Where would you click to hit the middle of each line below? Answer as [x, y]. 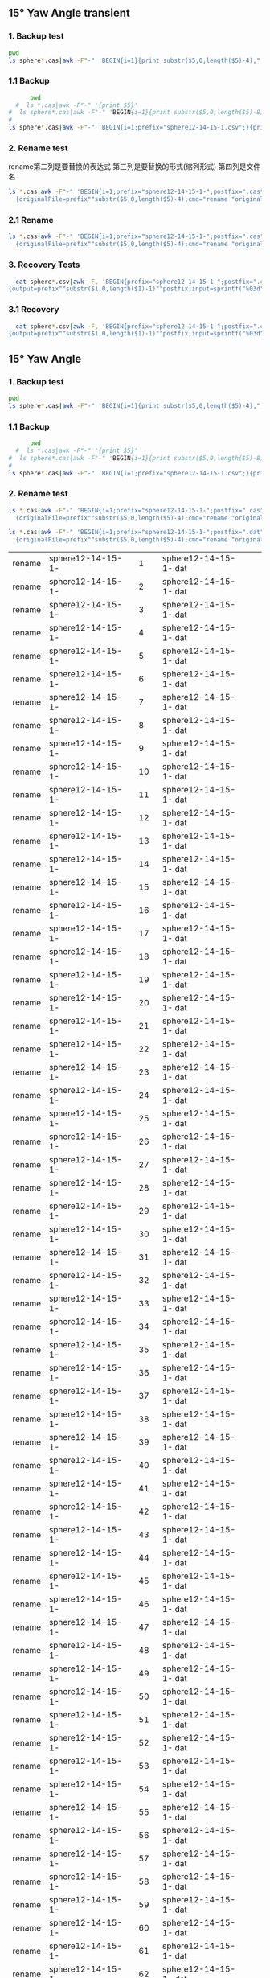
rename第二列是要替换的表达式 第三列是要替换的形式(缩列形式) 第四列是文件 [135, 167]
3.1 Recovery [34, 310]
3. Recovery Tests [44, 265]
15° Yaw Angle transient [70, 13]
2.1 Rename [31, 220]
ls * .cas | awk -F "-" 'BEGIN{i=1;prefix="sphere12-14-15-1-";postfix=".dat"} [138, 533]
